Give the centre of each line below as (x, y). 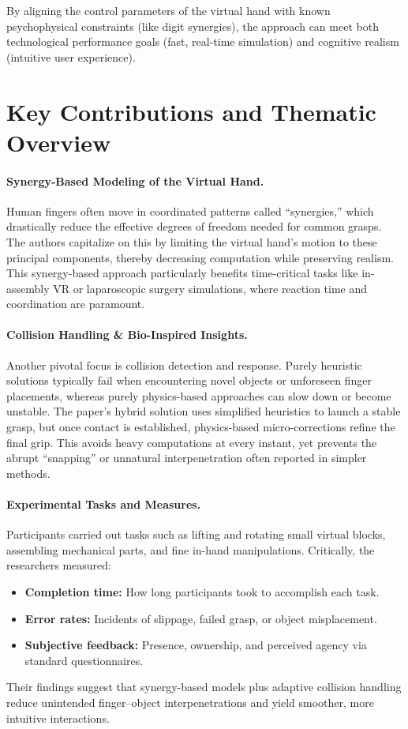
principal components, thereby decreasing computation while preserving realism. (200, 257)
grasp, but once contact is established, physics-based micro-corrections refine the (201, 427)
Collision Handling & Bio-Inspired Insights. (127, 334)
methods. (28, 473)
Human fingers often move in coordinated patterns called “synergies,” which (190, 210)
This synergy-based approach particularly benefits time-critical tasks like (182, 273)
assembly (28, 288)
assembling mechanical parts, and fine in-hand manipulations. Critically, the (191, 549)
